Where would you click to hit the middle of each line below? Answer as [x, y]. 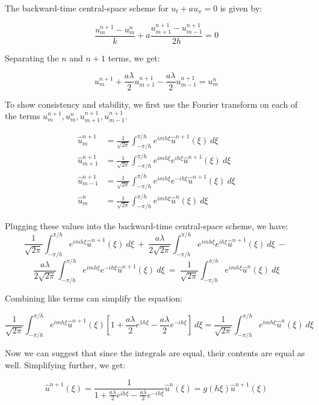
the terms [23, 116]
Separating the [32, 57]
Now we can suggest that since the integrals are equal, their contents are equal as [155, 352]
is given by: [241, 8]
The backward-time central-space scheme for [87, 8]
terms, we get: [134, 57]
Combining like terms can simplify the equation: [94, 298]
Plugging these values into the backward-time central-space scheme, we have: [147, 225]
